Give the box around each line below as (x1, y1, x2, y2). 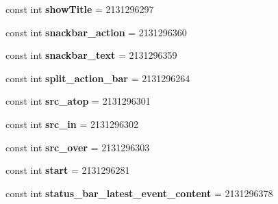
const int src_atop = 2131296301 (5, 94, 151, 108)
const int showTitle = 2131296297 (5, 2, 154, 16)
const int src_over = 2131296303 (5, 140, 150, 154)
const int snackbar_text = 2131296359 (5, 48, 177, 62)
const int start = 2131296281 (5, 163, 130, 177)
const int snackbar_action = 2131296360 (5, 25, 187, 39)
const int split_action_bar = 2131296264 (5, 71, 190, 85)
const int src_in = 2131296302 (5, 116, 138, 131)
